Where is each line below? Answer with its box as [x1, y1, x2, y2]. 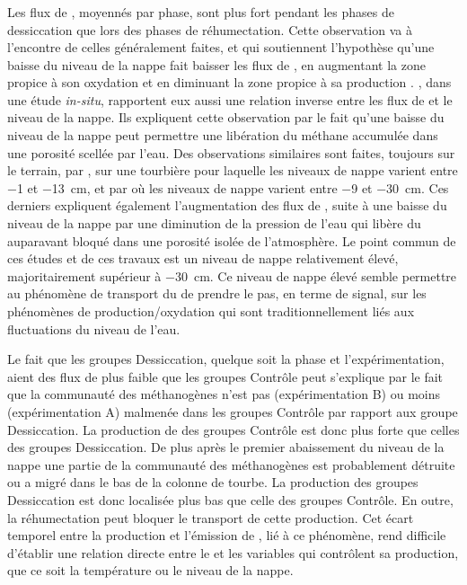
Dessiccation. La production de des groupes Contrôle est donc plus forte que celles [7, 420, 460, 439]
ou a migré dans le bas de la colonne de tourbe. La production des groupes [7, 473, 419, 492]
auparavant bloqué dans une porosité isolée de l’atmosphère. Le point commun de [7, 231, 456, 250]
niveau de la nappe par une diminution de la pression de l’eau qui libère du [7, 214, 421, 233]
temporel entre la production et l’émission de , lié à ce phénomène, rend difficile [7, 526, 446, 545]
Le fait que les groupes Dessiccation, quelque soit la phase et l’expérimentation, [7, 350, 445, 368]
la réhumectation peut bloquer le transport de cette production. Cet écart [7, 508, 414, 527]
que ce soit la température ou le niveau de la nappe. [7, 561, 294, 580]
